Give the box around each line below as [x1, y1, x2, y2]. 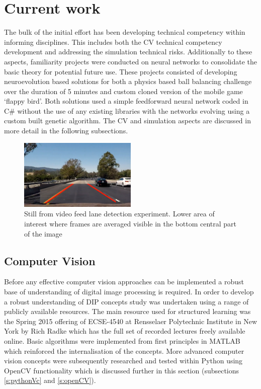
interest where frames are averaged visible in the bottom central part [24, 218, 237, 228]
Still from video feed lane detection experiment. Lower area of [24, 208, 215, 219]
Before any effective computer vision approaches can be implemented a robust [4, 276, 244, 287]
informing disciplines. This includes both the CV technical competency [4, 36, 222, 47]
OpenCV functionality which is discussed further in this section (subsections [4, 365, 239, 375]
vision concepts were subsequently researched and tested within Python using [4, 355, 243, 366]
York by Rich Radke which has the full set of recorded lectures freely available [4, 326, 245, 336]
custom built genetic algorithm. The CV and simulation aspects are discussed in [4, 115, 251, 126]
